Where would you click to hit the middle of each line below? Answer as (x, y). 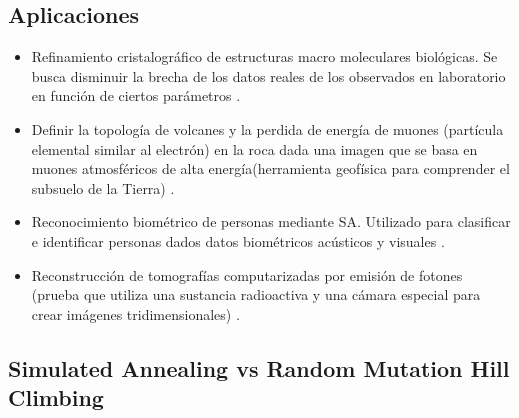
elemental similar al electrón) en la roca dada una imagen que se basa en (254, 148)
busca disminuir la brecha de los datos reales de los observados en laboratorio (268, 75)
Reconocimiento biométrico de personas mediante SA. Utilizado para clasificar (271, 221)
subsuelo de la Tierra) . (103, 187)
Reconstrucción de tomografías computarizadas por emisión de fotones (247, 274)
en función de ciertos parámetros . (136, 95)
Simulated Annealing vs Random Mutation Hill (259, 367)
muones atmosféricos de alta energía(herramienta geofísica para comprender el (270, 168)
